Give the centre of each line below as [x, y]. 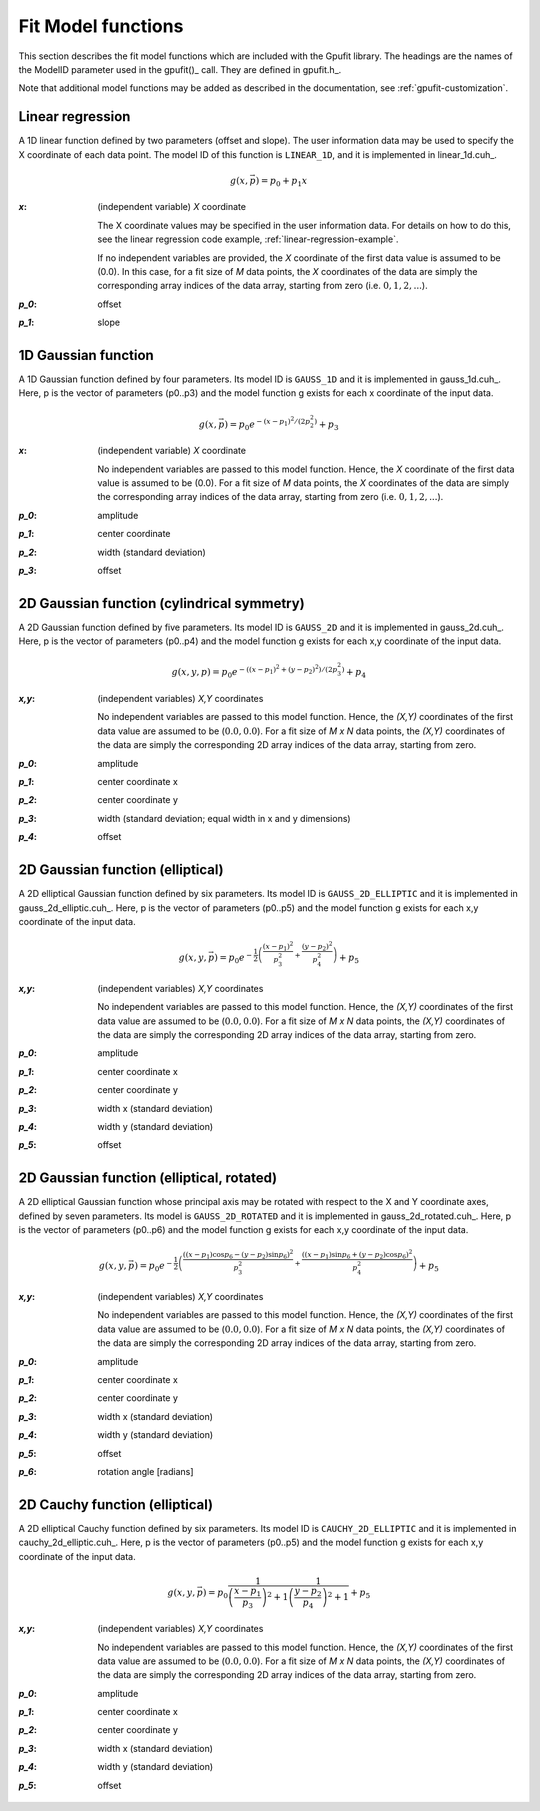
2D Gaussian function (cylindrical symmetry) [161, 603]
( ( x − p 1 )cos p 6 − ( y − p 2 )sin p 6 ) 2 [238, 1254]
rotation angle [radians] [145, 1471]
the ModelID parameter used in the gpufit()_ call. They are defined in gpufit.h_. [180, 69]
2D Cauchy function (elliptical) [116, 1504]
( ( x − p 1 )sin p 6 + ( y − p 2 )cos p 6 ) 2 [357, 1254]
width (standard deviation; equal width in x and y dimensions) [224, 818]
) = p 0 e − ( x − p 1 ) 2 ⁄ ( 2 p [267, 423]
